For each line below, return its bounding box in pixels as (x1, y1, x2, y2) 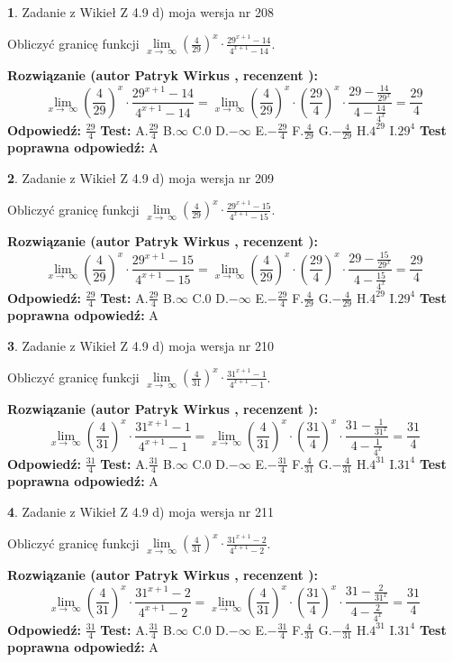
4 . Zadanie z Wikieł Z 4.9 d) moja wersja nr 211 (7, 501, 275, 520)
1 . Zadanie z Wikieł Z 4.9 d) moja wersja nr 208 (7, 3, 275, 21)
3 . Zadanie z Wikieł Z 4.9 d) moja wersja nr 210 (7, 336, 275, 354)
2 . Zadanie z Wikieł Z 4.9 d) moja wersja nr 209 (7, 168, 275, 187)
